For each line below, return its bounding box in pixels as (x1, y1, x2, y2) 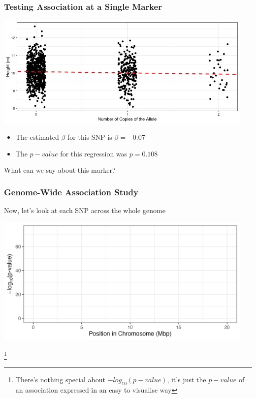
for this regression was (60, 148, 128, 158)
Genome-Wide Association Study (4, 185, 138, 198)
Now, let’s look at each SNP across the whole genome (4, 205, 165, 215)
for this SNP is (67, 132, 112, 142)
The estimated (15, 132, 59, 142)
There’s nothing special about (15, 374, 106, 385)
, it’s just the (167, 374, 206, 385)
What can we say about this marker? (4, 165, 116, 175)
